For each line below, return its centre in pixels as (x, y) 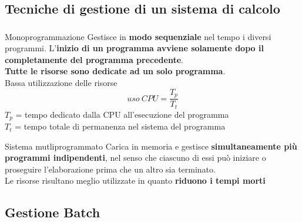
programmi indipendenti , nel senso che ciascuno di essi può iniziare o (135, 158)
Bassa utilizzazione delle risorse (61, 83)
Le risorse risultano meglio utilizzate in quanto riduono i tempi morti (135, 180)
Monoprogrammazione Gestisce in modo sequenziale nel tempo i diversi (138, 36)
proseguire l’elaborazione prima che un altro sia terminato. (110, 169)
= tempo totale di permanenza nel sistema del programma (120, 126)
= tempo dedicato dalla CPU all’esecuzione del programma (122, 114)
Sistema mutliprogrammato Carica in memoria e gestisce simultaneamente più (151, 146)
